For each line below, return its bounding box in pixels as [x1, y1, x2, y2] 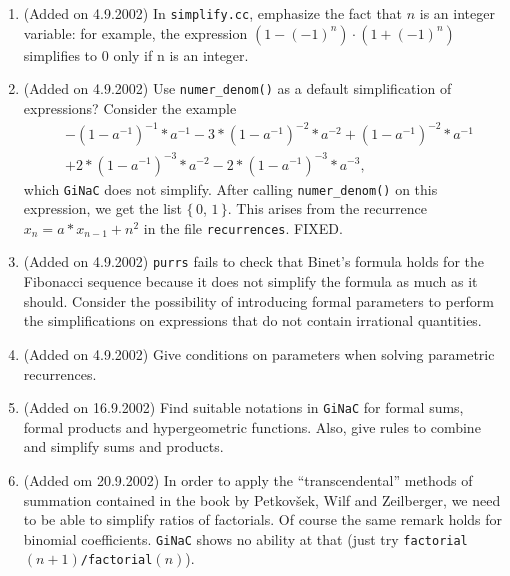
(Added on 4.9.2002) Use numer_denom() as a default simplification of [23, 78, 452, 99]
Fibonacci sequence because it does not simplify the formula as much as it [23, 271, 478, 292]
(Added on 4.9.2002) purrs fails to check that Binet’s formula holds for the [23, 251, 484, 272]
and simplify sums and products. [23, 436, 224, 457]
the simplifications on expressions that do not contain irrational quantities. [23, 310, 482, 331]
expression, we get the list [23, 198, 182, 219]
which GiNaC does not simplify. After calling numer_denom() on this [23, 178, 438, 199]
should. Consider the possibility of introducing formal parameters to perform [23, 290, 494, 311]
